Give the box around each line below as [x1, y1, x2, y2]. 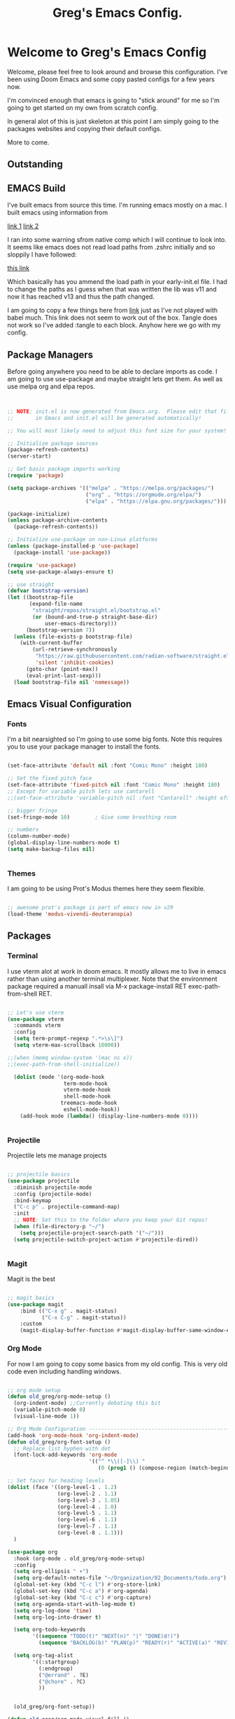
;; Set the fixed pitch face [7, 775, 92, 782]
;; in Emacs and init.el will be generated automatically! [7, 414, 201, 421]
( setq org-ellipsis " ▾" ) [13, 1568, 90, 1575]
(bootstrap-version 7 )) [25, 626, 96, 634]
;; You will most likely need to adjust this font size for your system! [7, 427, 227, 434]
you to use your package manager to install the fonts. [7, 742, 161, 751]
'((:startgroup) [32, 1658, 80, 1666]
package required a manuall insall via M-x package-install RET [7, 981, 187, 990]
